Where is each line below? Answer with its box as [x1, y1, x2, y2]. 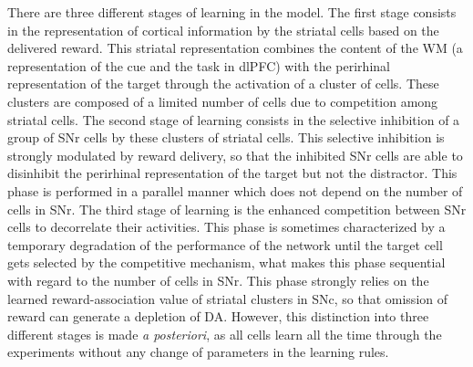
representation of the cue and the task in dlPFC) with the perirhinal [7, 56, 390, 75]
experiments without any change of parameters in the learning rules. [7, 342, 389, 362]
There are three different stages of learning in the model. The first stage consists [7, 3, 457, 21]
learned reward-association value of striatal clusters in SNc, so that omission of [7, 288, 448, 308]
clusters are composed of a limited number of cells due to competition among [7, 91, 438, 110]
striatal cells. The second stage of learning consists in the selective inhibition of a [7, 110, 460, 129]
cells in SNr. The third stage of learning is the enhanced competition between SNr [7, 199, 467, 218]
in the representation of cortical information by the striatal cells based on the [7, 20, 439, 39]
